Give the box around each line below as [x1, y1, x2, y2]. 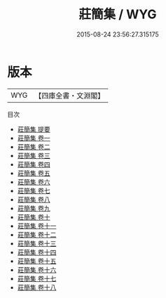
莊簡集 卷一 [17, 134, 50, 142]
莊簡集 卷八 [17, 195, 50, 204]
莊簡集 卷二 [17, 142, 50, 151]
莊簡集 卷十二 [17, 230, 57, 239]
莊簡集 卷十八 [17, 283, 57, 292]
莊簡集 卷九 [17, 204, 50, 212]
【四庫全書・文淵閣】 [34, 91, 105, 101]
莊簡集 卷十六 [17, 265, 57, 274]
